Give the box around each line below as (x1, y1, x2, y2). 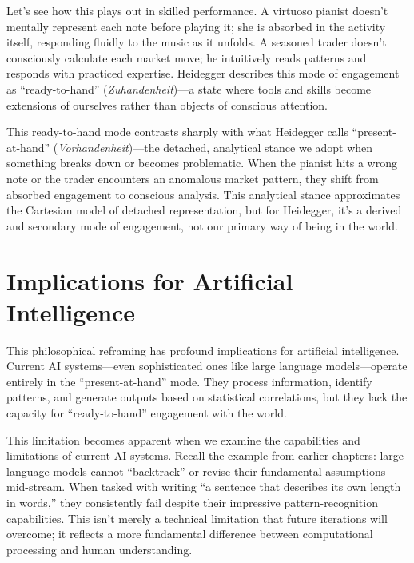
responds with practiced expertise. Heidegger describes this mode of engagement (6, 65, 400, 82)
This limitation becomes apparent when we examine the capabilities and (6, 431, 360, 448)
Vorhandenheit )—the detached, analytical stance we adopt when (58, 138, 373, 155)
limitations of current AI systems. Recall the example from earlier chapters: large (6, 447, 404, 464)
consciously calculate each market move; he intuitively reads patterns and (6, 49, 367, 66)
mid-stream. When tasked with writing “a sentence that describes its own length (6, 478, 401, 495)
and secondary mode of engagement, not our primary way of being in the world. (6, 217, 398, 234)
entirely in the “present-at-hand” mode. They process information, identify (6, 373, 372, 389)
